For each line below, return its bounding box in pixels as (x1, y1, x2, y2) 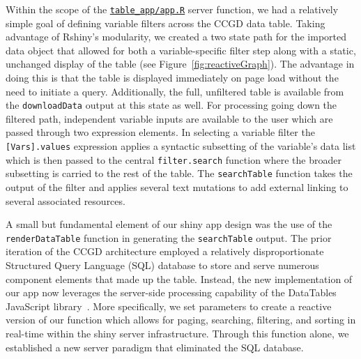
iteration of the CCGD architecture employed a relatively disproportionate (6, 244, 324, 259)
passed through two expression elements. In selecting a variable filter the (6, 125, 315, 139)
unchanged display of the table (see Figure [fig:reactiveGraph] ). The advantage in (6, 56, 355, 71)
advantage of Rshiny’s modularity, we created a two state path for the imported (6, 29, 347, 44)
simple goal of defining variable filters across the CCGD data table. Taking (6, 15, 325, 30)
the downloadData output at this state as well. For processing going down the (6, 98, 337, 112)
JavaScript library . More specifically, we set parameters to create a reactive (6, 298, 332, 313)
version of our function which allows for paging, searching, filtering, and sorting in (6, 312, 356, 327)
